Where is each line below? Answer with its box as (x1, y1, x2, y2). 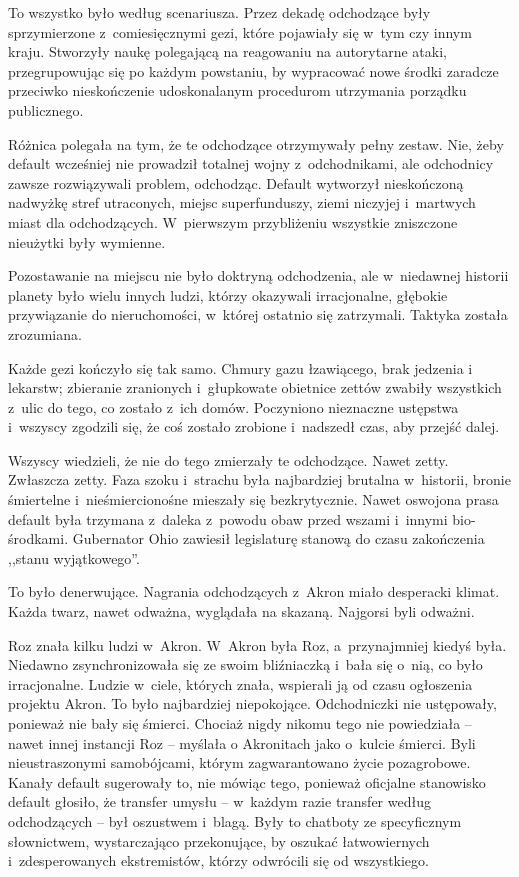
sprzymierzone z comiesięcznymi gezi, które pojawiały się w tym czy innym (8, 21, 472, 42)
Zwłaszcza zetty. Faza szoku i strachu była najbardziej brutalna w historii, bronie (8, 469, 511, 490)
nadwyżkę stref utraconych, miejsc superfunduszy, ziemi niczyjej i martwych (8, 192, 476, 213)
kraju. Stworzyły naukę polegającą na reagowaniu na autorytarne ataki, (8, 41, 447, 62)
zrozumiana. (8, 323, 82, 344)
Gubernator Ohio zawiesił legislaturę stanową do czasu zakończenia (72, 528, 485, 549)
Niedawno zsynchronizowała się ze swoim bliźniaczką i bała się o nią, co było (8, 654, 483, 675)
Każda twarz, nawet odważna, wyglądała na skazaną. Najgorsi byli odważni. (8, 601, 475, 622)
